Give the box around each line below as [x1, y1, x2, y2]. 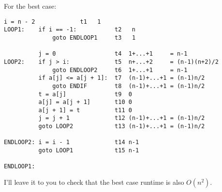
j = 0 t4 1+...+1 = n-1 [38, 50, 188, 58]
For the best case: [4, 1, 57, 11]
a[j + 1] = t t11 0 [38, 106, 132, 114]
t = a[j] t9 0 [38, 90, 132, 98]
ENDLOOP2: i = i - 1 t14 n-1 [4, 139, 139, 146]
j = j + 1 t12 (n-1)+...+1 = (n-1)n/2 [38, 115, 205, 122]
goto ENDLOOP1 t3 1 [52, 34, 136, 41]
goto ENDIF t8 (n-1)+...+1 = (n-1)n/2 [52, 82, 205, 89]
